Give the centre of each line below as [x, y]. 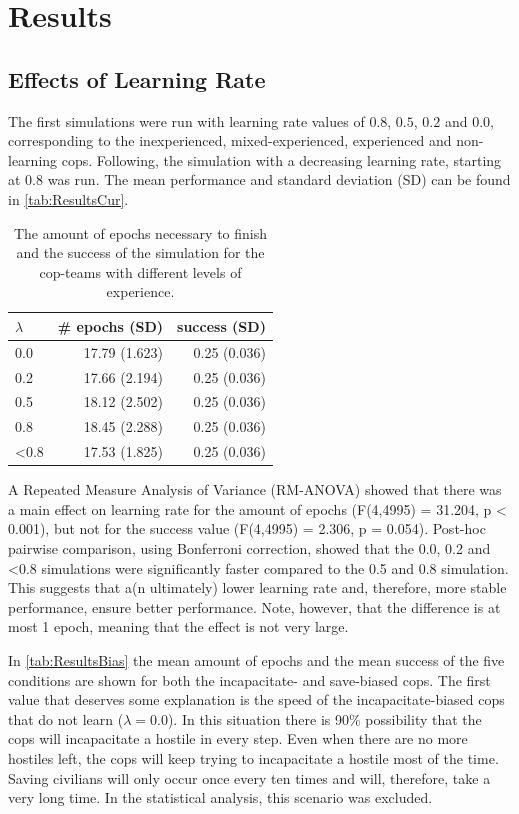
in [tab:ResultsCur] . [68, 198]
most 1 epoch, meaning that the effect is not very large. [178, 626]
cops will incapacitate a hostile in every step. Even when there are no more [238, 738]
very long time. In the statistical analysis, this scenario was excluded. [220, 797]
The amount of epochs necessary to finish [140, 232]
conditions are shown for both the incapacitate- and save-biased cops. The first [249, 679]
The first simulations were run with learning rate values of [186, 120]
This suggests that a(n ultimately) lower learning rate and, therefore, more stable [257, 587]
